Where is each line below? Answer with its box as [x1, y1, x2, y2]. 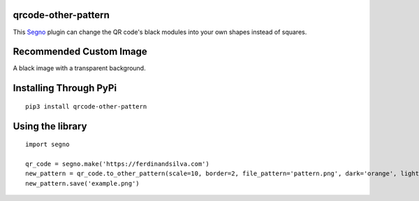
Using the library [13, 120, 87, 132]
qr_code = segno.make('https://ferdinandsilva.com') [25, 160, 209, 168]
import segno [25, 140, 70, 149]
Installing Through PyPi [13, 82, 117, 94]
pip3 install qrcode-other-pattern [25, 102, 147, 111]
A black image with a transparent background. [13, 64, 146, 72]
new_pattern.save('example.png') [25, 179, 140, 187]
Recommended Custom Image [13, 46, 148, 58]
